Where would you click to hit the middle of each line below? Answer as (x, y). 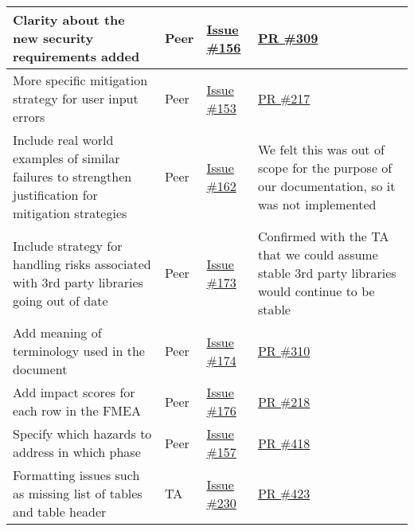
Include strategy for (68, 245)
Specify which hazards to (82, 433)
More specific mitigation (80, 80)
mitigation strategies (70, 213)
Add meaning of (57, 332)
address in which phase (77, 452)
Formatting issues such (76, 475)
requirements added (76, 56)
